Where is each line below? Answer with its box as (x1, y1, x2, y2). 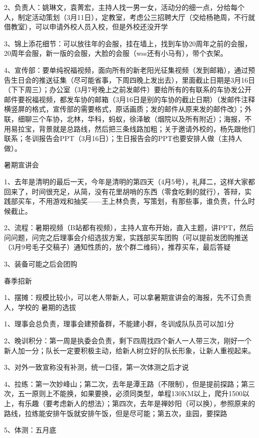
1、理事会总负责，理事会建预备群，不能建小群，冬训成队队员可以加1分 (4, 318, 234, 329)
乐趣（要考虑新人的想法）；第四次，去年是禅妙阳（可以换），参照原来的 (24, 398, 255, 408)
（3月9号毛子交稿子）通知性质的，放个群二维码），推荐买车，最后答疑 (4, 242, 231, 252)
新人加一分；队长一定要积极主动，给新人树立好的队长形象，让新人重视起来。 (4, 345, 255, 355)
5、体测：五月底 (4, 425, 56, 435)
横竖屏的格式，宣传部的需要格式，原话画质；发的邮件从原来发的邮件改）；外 (4, 104, 252, 114)
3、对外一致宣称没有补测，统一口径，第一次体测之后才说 (4, 362, 189, 372)
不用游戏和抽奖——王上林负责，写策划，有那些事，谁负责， (38, 196, 234, 206)
